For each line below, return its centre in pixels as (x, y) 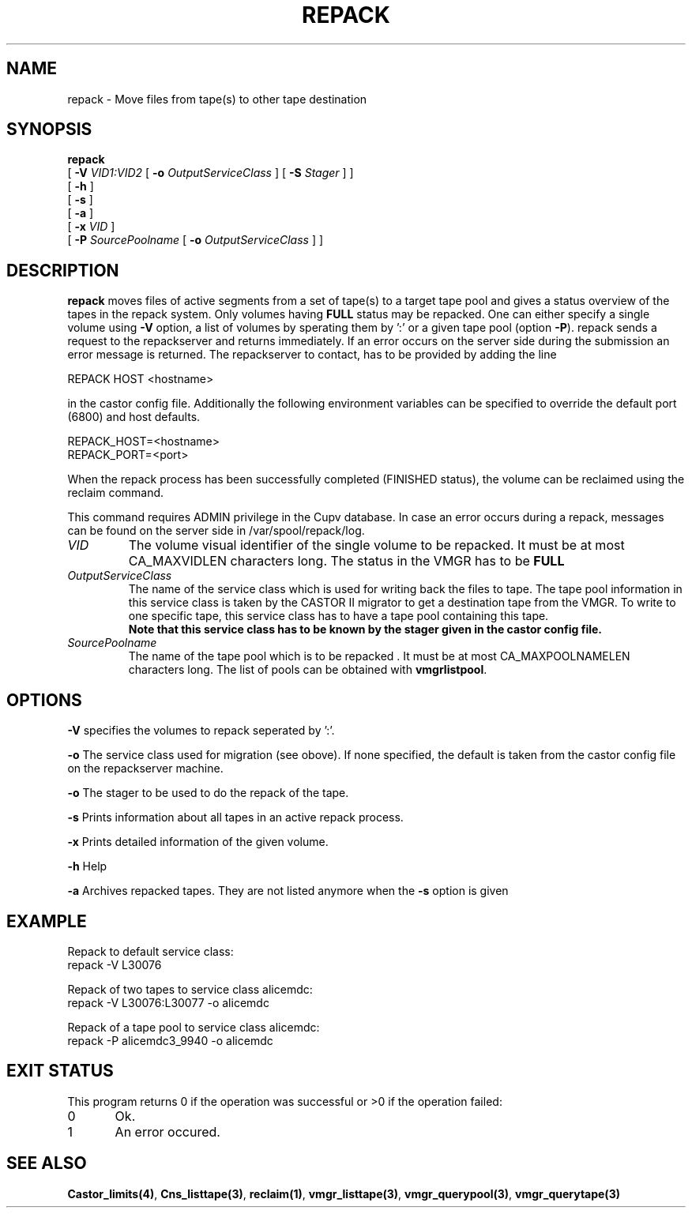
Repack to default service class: (150, 951)
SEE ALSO (47, 1163)
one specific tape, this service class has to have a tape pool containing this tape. (338, 616)
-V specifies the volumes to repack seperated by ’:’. (201, 731)
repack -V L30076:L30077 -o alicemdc (168, 1002)
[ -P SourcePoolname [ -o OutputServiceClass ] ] (196, 240)
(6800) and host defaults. (134, 417)
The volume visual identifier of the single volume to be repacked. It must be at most (376, 545)
